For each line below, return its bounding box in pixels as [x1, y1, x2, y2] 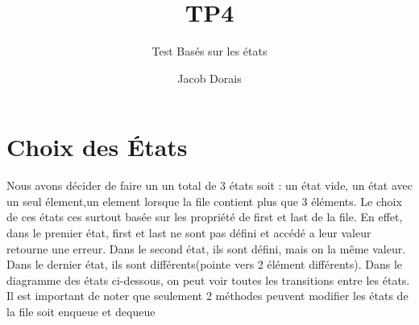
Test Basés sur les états [151, 43, 268, 60]
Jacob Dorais [177, 69, 242, 86]
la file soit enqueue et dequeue [6, 303, 156, 319]
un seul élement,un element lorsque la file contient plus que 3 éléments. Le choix [6, 192, 402, 209]
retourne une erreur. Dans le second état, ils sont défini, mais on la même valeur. [6, 240, 406, 257]
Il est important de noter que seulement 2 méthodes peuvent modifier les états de [6, 287, 409, 304]
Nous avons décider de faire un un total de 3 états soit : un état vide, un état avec [6, 177, 413, 194]
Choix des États [6, 130, 188, 163]
